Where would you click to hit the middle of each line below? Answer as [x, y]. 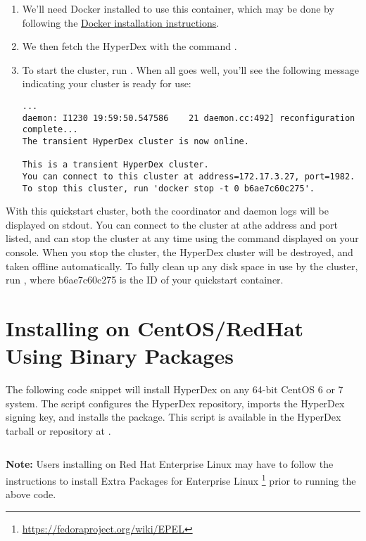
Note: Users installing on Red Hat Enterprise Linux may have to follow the [170, 464]
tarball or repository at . [58, 430]
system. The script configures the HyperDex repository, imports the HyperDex [175, 403]
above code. [31, 494]
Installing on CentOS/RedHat [155, 327]
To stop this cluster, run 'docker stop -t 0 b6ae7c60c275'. [169, 188]
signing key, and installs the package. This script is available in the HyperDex [173, 417]
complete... [50, 130]
